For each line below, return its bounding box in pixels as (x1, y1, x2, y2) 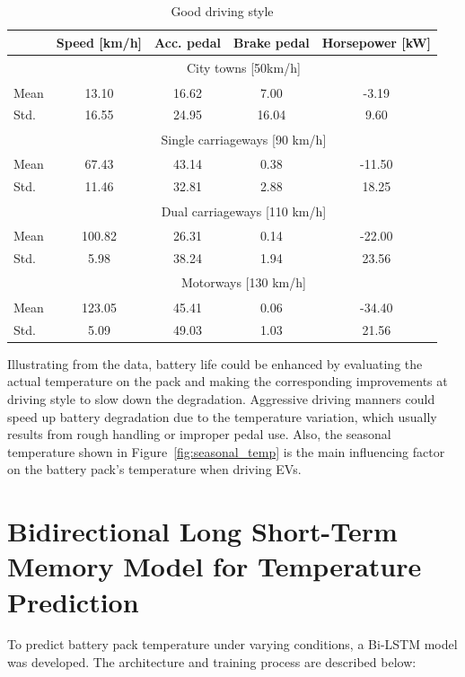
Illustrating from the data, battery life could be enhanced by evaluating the (7, 354, 423, 373)
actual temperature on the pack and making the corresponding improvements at (7, 372, 448, 391)
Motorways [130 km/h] (180, 273, 306, 292)
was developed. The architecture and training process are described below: (7, 653, 417, 672)
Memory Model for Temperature (7, 548, 422, 585)
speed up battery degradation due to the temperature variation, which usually (7, 407, 437, 426)
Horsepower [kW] (321, 32, 431, 51)
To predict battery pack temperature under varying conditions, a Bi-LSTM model (7, 635, 458, 654)
